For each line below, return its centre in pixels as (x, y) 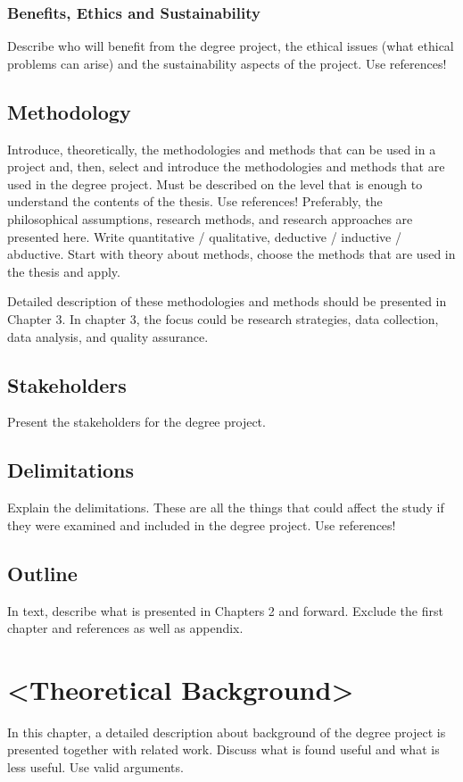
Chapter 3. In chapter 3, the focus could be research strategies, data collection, (223, 318)
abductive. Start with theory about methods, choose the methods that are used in (231, 254)
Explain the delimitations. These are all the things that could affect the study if (226, 507)
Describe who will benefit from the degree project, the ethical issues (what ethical (231, 46)
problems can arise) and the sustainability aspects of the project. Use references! (227, 63)
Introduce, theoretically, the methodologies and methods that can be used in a (222, 149)
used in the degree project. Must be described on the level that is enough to (215, 183)
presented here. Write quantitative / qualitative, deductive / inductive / (204, 236)
